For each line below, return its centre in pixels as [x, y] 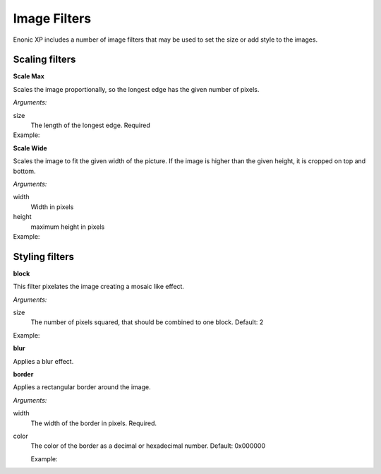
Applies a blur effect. [43, 361]
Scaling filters [44, 60]
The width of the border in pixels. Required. [94, 423]
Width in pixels [52, 207]
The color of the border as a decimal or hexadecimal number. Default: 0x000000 [148, 446]
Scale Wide [30, 148]
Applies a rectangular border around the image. [82, 387]
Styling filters [43, 257]
